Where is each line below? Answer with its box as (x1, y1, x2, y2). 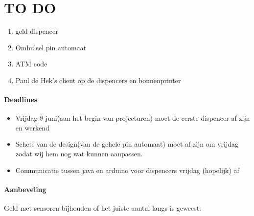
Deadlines (4, 94, 38, 105)
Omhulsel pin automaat (15, 42, 87, 52)
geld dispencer (15, 26, 58, 36)
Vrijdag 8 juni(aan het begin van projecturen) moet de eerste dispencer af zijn (15, 113, 250, 123)
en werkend (15, 122, 49, 132)
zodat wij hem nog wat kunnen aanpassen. (15, 149, 143, 159)
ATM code (15, 59, 47, 69)
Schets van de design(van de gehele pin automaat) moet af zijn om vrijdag (15, 139, 238, 149)
